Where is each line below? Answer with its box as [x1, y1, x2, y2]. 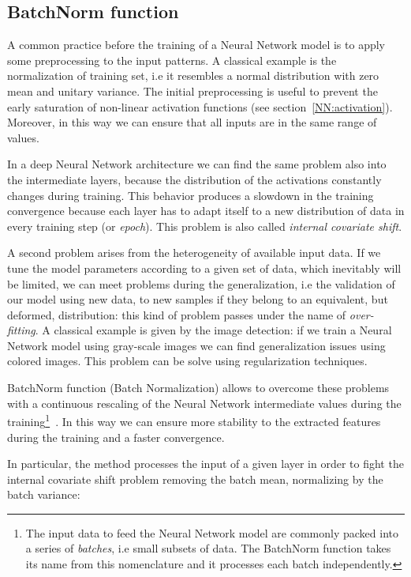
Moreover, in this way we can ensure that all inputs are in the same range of [7, 114, 377, 130]
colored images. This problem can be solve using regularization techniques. [7, 353, 368, 369]
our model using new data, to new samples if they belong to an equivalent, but [7, 291, 388, 307]
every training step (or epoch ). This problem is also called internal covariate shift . [7, 217, 402, 234]
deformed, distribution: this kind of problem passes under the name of [7, 306, 346, 322]
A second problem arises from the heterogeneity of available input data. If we [7, 244, 381, 261]
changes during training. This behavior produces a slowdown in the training [7, 187, 374, 203]
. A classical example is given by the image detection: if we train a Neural [35, 322, 392, 338]
